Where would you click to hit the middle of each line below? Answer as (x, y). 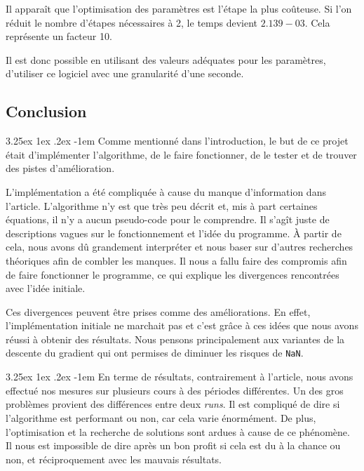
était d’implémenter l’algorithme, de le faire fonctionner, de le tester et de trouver (181, 154)
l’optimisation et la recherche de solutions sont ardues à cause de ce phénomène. (178, 431)
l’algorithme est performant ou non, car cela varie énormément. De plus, (161, 417)
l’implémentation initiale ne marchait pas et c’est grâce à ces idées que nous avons (182, 325)
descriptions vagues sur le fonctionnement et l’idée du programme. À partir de (174, 233)
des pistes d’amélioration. (60, 168)
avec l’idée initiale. (46, 288)
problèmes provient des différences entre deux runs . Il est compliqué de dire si (173, 404)
